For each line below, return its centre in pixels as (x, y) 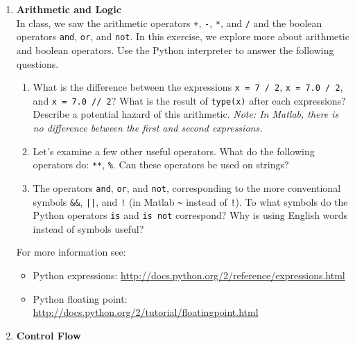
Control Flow (49, 335)
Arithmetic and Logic (69, 9)
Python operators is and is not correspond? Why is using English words (190, 215)
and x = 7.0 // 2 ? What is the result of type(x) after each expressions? (189, 100)
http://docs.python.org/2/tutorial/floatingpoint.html (146, 312)
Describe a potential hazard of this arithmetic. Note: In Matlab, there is (186, 114)
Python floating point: (80, 298)
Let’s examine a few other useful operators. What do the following (174, 151)
